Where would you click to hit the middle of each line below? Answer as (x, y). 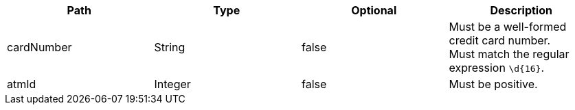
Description (521, 10)
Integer (172, 84)
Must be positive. (493, 84)
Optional (374, 10)
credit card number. (500, 40)
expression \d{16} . (496, 68)
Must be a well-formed (508, 27)
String (170, 47)
